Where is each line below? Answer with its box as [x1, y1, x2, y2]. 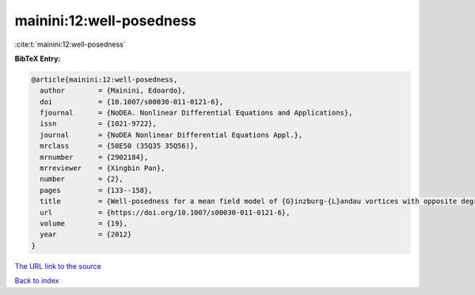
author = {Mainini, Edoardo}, [40, 86, 186, 95]
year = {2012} [40, 230, 132, 239]
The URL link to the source [14, 261, 102, 270]
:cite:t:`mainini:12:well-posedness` [14, 40, 126, 49]
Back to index [14, 276, 59, 286]
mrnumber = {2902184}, [40, 153, 149, 161]
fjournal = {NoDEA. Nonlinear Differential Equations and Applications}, [40, 108, 353, 118]
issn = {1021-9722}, [40, 119, 158, 128]
